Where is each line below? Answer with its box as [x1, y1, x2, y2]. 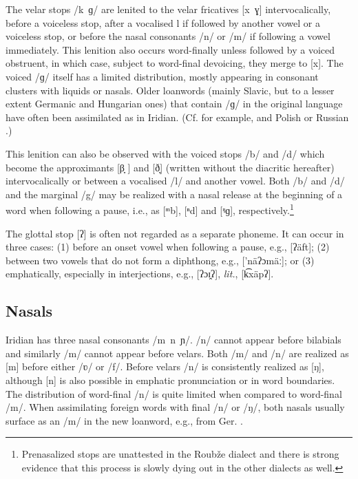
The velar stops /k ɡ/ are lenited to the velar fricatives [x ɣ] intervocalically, [6, 2, 331, 16]
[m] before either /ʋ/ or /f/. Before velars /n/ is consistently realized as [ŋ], [6, 359, 324, 374]
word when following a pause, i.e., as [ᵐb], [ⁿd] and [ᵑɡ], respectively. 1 [6, 201, 294, 217]
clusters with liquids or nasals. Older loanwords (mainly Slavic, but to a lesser [6, 83, 335, 97]
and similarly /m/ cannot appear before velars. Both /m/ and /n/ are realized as [6, 345, 349, 360]
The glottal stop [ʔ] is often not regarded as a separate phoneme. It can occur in [6, 226, 344, 240]
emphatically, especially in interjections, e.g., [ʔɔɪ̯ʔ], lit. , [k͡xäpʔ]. [6, 266, 274, 281]
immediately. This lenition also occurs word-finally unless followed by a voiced [6, 42, 335, 56]
